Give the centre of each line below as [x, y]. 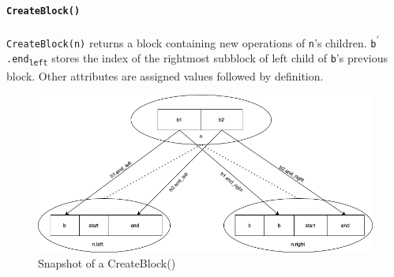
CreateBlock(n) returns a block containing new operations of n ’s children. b [191, 42]
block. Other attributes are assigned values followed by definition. [165, 75]
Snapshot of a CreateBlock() [107, 263]
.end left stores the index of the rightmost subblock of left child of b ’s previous [197, 58]
